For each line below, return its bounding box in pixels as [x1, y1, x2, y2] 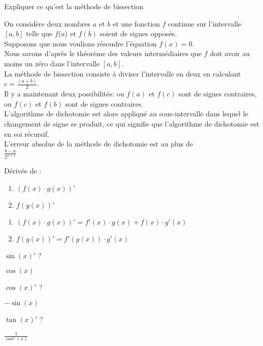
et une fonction [112, 18, 160, 29]
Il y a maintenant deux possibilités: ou [4, 88, 125, 99]
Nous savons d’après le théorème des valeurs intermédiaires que [4, 48, 202, 59]
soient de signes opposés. [100, 28, 177, 39]
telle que [26, 28, 53, 39]
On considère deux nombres [4, 18, 91, 29]
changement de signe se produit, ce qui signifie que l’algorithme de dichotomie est [4, 118, 259, 129]
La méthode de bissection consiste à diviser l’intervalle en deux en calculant [4, 68, 241, 79]
